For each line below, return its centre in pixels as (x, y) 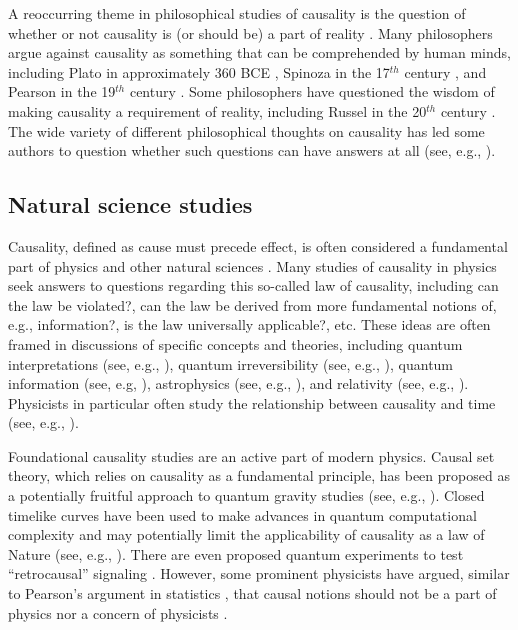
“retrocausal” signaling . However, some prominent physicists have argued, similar (259, 573)
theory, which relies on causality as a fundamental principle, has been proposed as (259, 475)
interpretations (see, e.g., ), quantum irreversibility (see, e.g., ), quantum (231, 363)
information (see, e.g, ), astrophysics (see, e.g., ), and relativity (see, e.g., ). (238, 383)
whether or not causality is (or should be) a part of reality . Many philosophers (250, 32)
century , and (445, 71)
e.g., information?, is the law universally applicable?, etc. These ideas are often (249, 324)
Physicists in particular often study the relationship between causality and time (252, 402)
